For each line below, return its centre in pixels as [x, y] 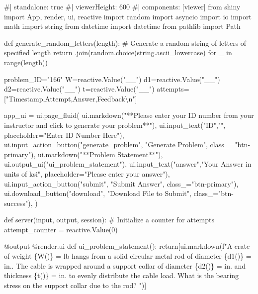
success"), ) [21, 203]
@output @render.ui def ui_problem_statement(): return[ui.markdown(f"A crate [127, 246]
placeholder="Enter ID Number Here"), [64, 135]
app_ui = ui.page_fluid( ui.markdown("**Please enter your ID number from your [129, 115]
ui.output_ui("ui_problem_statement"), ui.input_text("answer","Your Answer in [128, 164]
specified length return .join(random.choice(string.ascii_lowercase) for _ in [118, 52]
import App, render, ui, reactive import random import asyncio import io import [128, 16]
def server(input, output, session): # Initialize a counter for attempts [109, 220]
